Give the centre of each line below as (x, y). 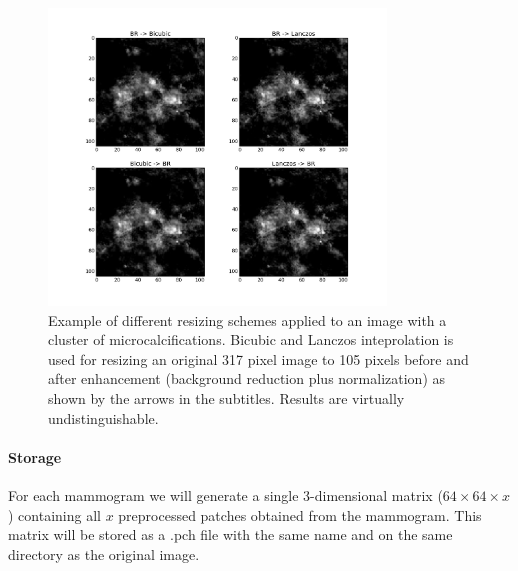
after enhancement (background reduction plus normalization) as (247, 378)
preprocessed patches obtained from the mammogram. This (300, 514)
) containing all (54, 514)
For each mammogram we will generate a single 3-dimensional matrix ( (225, 495)
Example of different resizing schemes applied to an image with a (247, 319)
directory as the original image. (104, 553)
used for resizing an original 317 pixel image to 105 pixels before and (258, 358)
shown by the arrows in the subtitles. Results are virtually (226, 398)
